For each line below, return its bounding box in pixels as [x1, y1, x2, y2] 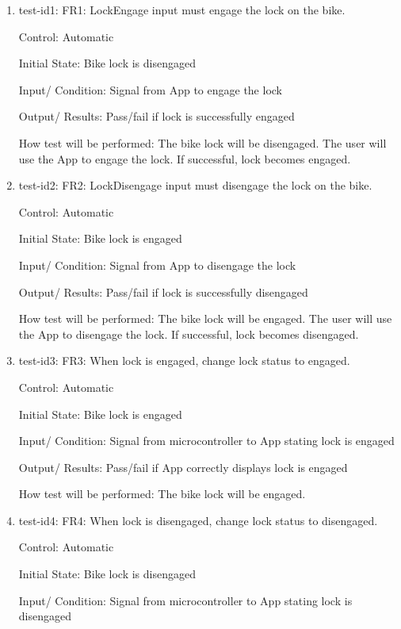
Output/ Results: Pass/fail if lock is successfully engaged [18, 108, 295, 125]
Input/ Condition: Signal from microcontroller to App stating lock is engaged [18, 432, 395, 449]
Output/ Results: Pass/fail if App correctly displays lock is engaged [18, 458, 348, 475]
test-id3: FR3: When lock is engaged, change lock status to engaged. [18, 352, 350, 369]
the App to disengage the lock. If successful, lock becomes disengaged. [18, 325, 359, 342]
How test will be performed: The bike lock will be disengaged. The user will [18, 134, 387, 151]
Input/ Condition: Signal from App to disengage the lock [18, 256, 296, 273]
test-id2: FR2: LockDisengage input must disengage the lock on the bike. [18, 177, 372, 194]
